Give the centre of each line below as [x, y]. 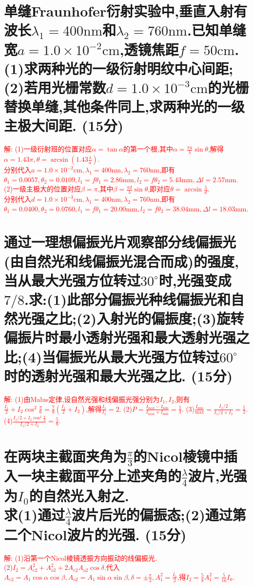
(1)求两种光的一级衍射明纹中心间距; [119, 68]
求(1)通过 [35, 515]
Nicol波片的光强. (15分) [109, 534]
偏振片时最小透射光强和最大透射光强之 [127, 337]
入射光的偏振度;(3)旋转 [170, 318]
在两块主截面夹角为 [66, 456]
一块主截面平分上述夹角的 [100, 476]
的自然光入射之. [79, 495]
